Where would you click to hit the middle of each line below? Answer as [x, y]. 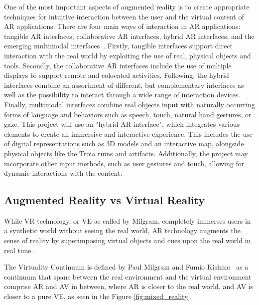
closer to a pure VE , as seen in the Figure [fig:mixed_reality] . [98, 296]
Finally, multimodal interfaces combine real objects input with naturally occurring [129, 104]
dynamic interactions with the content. [63, 173]
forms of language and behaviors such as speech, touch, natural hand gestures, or [128, 114]
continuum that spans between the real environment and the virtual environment [128, 276]
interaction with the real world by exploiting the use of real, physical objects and [128, 55]
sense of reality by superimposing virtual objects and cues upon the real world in [128, 240]
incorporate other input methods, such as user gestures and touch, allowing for [124, 163]
